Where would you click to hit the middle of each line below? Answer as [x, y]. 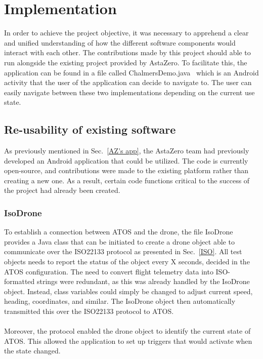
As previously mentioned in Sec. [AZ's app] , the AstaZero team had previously [127, 151]
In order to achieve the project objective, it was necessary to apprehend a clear [126, 33]
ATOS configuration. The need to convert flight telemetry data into [109, 271]
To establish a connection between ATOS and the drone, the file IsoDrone [119, 232]
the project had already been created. [62, 190]
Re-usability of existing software [90, 129]
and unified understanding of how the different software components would [120, 42]
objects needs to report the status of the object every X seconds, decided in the [127, 262]
